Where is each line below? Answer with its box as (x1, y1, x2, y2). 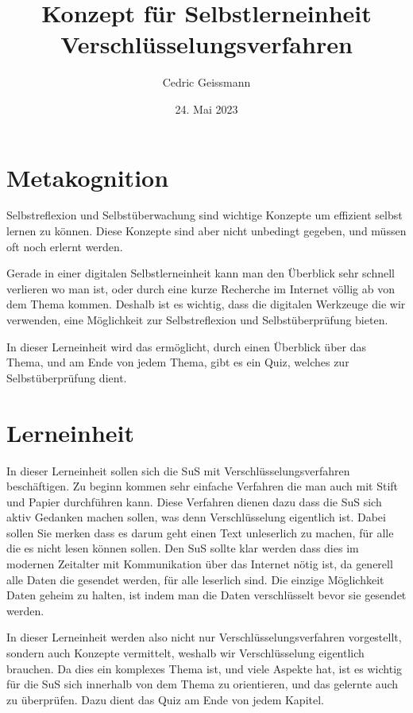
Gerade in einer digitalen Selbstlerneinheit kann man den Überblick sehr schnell (6, 265, 396, 281)
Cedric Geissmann (162, 74, 251, 91)
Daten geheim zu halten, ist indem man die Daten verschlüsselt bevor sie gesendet (6, 587, 407, 603)
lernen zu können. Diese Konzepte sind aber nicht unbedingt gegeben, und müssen (6, 223, 407, 239)
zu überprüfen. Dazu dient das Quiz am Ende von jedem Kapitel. (6, 691, 324, 707)
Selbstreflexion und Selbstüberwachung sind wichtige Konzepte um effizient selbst (6, 207, 403, 223)
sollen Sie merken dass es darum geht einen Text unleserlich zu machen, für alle (6, 524, 394, 541)
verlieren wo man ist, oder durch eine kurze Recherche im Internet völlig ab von (6, 280, 395, 296)
